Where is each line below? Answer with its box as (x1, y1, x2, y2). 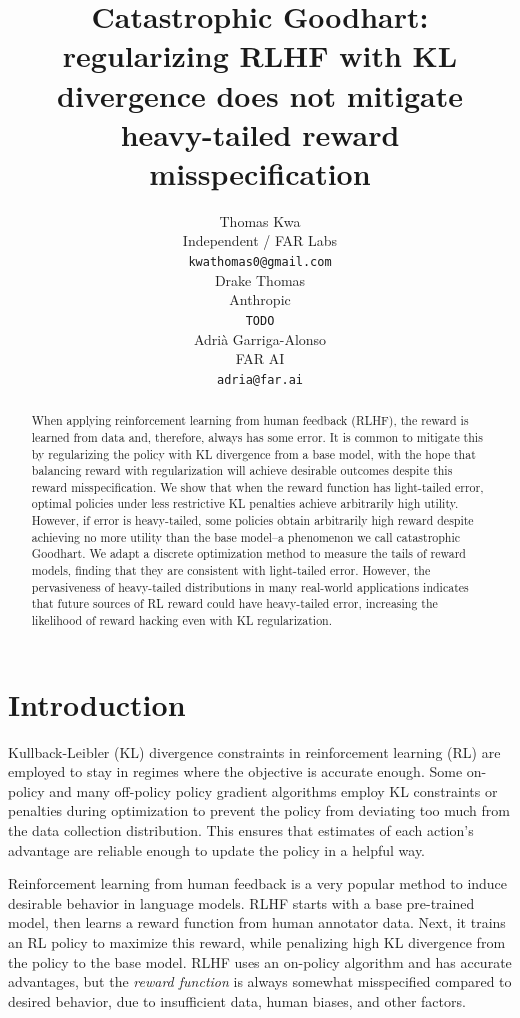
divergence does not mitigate (56, 74, 464, 115)
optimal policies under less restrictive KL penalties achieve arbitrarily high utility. (31, 495, 459, 512)
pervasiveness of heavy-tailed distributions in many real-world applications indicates (31, 578, 469, 595)
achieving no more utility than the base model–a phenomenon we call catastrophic (31, 528, 461, 545)
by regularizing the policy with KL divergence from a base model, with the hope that (31, 445, 476, 462)
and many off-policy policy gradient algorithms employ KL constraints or (49, 780, 498, 801)
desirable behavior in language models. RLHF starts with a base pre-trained (8, 892, 475, 913)
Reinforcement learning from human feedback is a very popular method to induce (8, 873, 508, 894)
